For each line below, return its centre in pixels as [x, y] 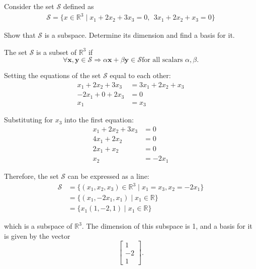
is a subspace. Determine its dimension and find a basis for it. [140, 35]
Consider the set [29, 6]
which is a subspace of [38, 226]
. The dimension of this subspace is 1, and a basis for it [167, 226]
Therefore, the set [31, 176]
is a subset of [56, 52]
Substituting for [28, 120]
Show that [20, 35]
